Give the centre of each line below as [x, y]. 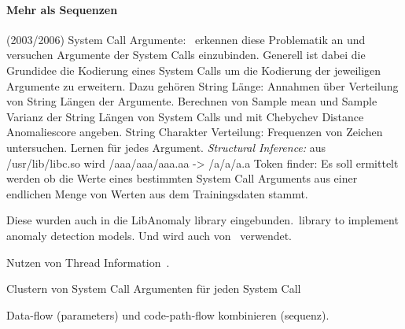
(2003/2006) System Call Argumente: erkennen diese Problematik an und [186, 39]
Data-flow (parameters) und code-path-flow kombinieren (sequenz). [168, 314]
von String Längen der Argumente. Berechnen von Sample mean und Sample [192, 101]
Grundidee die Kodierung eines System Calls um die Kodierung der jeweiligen [194, 70]
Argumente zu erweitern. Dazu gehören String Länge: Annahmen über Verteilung [202, 85]
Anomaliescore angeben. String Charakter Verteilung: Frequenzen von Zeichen [195, 132]
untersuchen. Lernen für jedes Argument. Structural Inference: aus [166, 147]
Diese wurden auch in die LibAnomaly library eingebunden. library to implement [202, 220]
